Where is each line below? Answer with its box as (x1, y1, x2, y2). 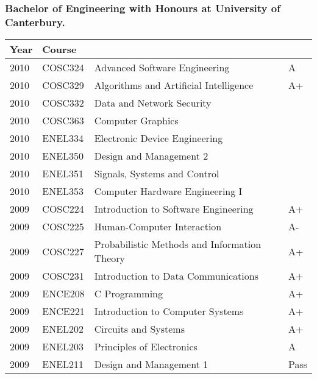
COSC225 (42, 219, 84, 234)
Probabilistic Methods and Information (94, 237, 262, 252)
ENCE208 (42, 286, 85, 301)
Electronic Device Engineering (94, 131, 223, 146)
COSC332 (42, 96, 84, 110)
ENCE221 (42, 304, 85, 319)
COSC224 (42, 202, 84, 216)
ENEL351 (42, 166, 84, 181)
